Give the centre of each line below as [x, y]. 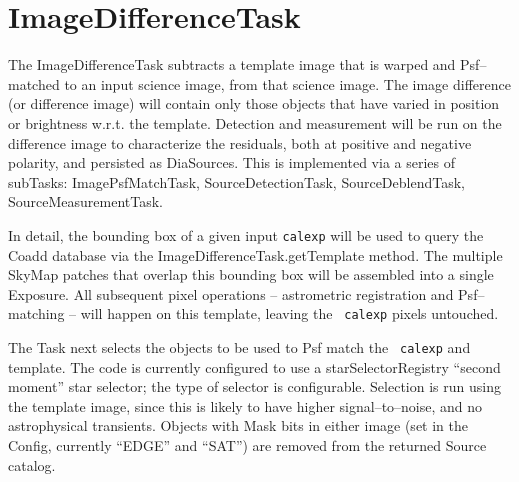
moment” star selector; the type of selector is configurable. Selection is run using [254, 386]
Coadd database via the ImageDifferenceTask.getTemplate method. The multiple [255, 254]
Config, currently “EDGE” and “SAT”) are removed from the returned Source [247, 445]
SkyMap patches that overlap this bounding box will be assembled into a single [251, 274]
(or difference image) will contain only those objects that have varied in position [254, 103]
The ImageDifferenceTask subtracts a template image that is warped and [232, 64]
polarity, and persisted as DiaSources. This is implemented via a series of [232, 162]
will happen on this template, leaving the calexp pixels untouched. [289, 313]
